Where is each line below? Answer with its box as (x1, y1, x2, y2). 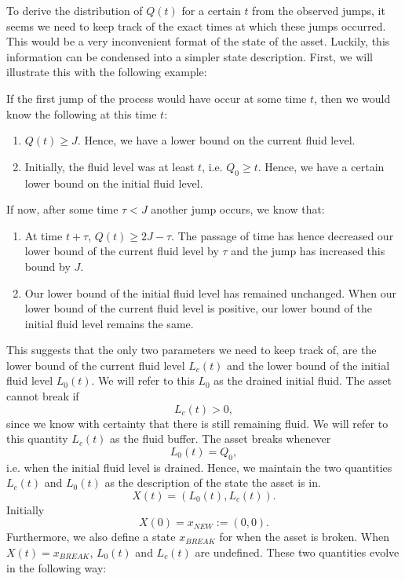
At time (24, 227, 63, 243)
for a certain (181, 2, 241, 18)
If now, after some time (6, 201, 119, 217)
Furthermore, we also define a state (6, 528, 176, 545)
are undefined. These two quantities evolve (195, 544, 400, 561)
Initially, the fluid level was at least (24, 158, 195, 174)
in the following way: (6, 559, 107, 576)
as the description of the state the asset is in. (104, 474, 321, 491)
